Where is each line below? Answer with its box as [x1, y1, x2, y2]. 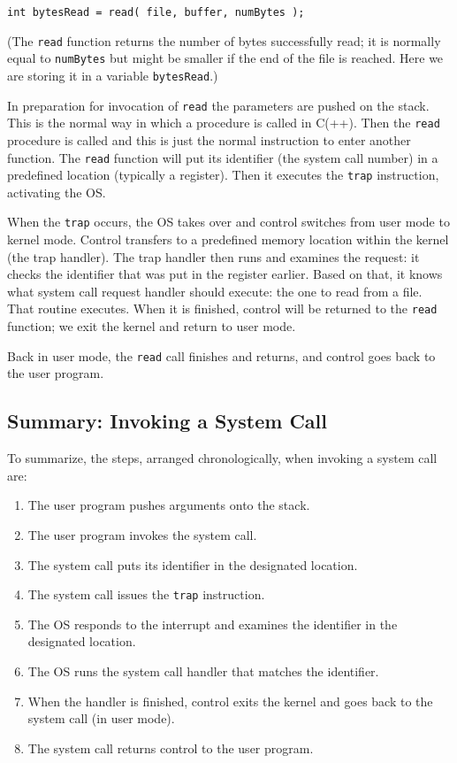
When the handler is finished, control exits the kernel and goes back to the [27, 691, 433, 710]
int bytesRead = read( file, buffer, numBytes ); [7, 6, 305, 19]
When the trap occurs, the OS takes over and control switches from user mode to [7, 212, 450, 231]
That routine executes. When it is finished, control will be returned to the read [7, 299, 438, 318]
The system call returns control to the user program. [27, 738, 314, 757]
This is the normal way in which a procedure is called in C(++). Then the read [7, 113, 440, 132]
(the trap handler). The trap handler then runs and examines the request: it [7, 247, 420, 266]
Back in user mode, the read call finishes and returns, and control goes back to [7, 346, 436, 365]
